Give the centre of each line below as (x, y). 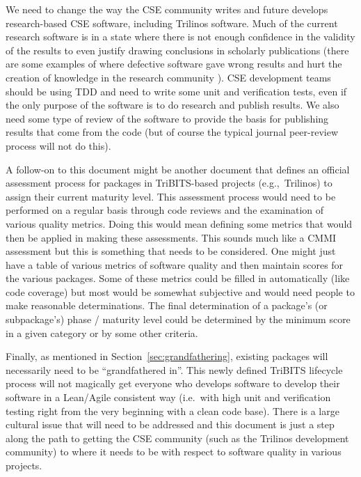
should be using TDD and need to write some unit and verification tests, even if (176, 91)
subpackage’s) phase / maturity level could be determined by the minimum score (178, 319)
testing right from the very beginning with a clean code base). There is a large (173, 410)
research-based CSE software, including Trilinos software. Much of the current (172, 23)
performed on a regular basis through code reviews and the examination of (165, 210)
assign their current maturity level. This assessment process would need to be (171, 196)
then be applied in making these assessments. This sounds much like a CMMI (171, 237)
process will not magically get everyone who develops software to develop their (173, 383)
